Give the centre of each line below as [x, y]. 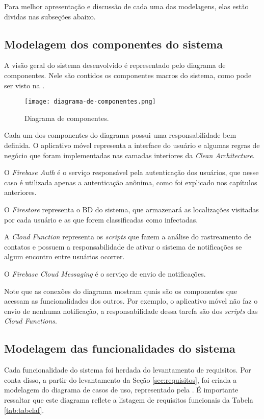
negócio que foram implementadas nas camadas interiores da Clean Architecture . [129, 155]
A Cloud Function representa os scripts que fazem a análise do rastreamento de [128, 237]
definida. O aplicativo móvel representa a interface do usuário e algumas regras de [132, 145]
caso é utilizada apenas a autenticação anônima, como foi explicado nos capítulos [131, 182]
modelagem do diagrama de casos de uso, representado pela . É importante [121, 390]
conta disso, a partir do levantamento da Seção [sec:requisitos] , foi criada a [121, 379]
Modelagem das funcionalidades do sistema [120, 348]
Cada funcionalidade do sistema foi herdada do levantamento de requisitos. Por [128, 370]
